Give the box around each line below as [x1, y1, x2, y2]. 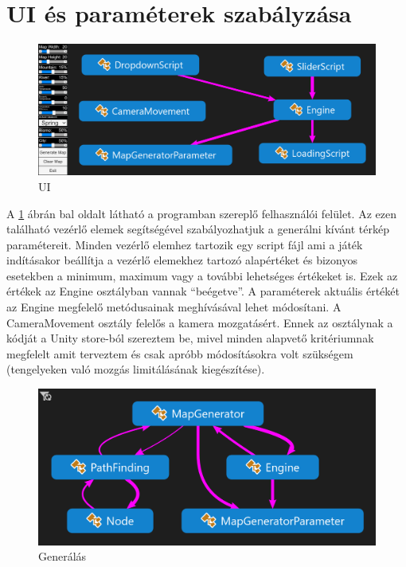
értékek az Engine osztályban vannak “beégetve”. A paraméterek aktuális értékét [6, 283, 400, 299]
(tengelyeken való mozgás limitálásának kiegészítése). [6, 361, 265, 377]
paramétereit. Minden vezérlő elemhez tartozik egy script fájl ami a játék [6, 236, 363, 252]
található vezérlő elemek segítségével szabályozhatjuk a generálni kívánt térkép [6, 221, 389, 237]
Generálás [38, 548, 87, 565]
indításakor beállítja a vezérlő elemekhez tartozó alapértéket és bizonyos [6, 252, 357, 268]
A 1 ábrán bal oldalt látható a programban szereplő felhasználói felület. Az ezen [6, 205, 396, 221]
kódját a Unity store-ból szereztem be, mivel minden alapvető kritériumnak [6, 330, 374, 346]
